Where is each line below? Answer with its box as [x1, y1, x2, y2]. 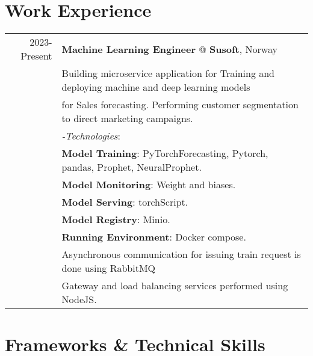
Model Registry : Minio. [61, 212, 170, 227]
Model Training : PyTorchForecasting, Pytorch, [61, 146, 268, 161]
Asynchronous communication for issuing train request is [61, 247, 301, 262]
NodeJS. [61, 292, 97, 307]
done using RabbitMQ [61, 261, 156, 275]
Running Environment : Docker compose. [61, 230, 246, 244]
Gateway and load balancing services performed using [61, 278, 288, 293]
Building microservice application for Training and [61, 66, 275, 81]
